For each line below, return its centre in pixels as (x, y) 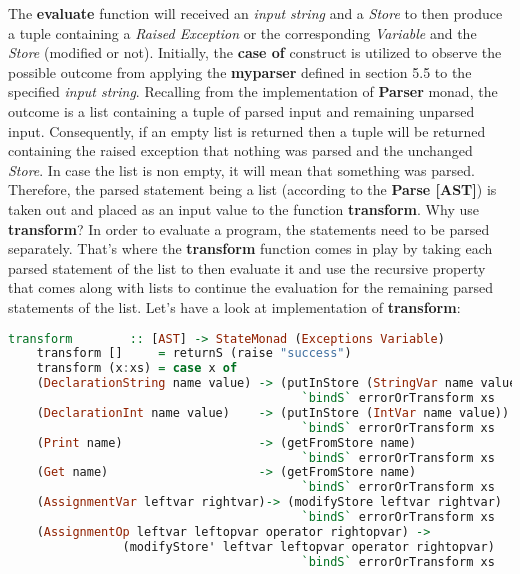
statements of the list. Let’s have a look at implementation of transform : (234, 306)
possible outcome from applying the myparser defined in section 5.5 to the (240, 71)
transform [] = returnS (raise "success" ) (194, 353)
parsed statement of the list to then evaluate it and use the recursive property (247, 267)
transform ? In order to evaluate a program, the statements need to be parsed (249, 228)
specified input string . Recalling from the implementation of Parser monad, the (253, 91)
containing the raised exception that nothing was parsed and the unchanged (240, 150)
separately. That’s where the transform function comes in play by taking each (250, 248)
